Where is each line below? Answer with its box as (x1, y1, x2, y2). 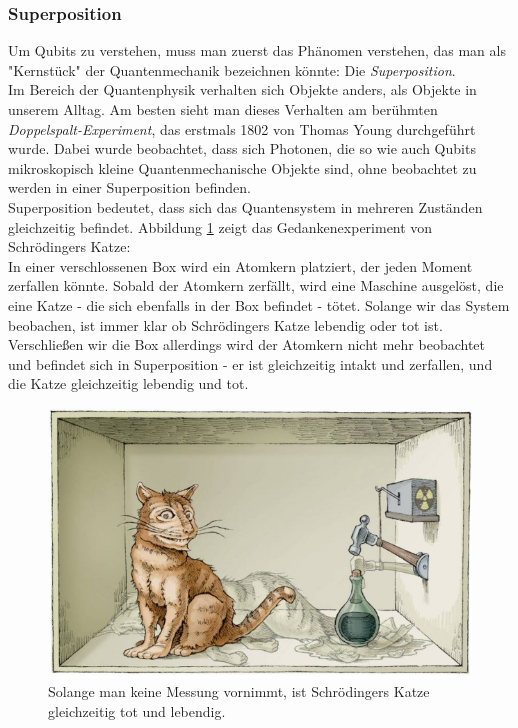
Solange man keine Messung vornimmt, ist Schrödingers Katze (48, 681, 430, 702)
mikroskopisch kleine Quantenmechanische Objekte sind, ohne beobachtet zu (8, 157, 477, 178)
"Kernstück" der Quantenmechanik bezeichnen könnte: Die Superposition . (8, 59, 456, 80)
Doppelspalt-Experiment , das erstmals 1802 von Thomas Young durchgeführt (8, 118, 476, 139)
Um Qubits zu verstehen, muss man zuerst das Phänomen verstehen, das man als (8, 40, 506, 61)
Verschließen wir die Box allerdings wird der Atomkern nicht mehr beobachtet (8, 334, 485, 355)
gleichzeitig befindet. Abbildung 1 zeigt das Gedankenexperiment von (8, 216, 433, 237)
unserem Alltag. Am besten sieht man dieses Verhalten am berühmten (8, 99, 438, 119)
